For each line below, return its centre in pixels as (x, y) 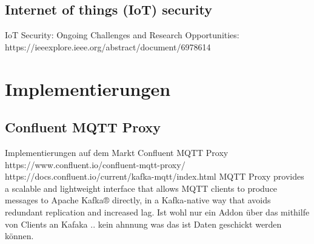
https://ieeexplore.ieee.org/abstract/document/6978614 (108, 46)
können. (19, 236)
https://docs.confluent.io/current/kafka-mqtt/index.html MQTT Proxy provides (155, 176)
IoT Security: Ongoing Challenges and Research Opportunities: (122, 35)
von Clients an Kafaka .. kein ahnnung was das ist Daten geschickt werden (143, 224)
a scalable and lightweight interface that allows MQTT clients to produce (141, 188)
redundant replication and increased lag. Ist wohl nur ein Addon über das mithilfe (157, 212)
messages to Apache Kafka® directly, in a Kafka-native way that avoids (138, 200)
